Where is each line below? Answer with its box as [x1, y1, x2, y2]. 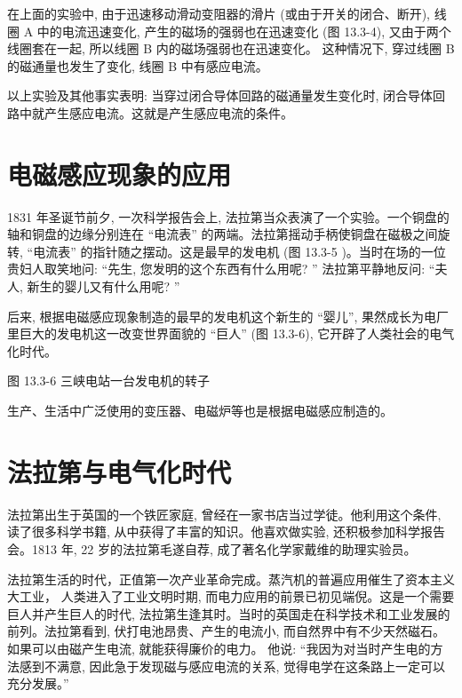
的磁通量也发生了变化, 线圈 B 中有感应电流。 [7, 56, 268, 75]
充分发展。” [7, 674, 69, 693]
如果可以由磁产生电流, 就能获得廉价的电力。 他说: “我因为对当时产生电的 [7, 639, 431, 657]
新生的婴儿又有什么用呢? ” [27, 277, 180, 296]
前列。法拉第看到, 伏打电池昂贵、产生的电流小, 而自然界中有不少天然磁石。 [7, 622, 446, 640]
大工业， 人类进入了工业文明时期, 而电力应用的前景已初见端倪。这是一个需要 [7, 587, 455, 606]
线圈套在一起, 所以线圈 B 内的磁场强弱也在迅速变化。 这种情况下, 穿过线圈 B [7, 39, 455, 58]
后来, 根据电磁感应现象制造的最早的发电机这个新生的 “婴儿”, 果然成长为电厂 [7, 306, 449, 325]
